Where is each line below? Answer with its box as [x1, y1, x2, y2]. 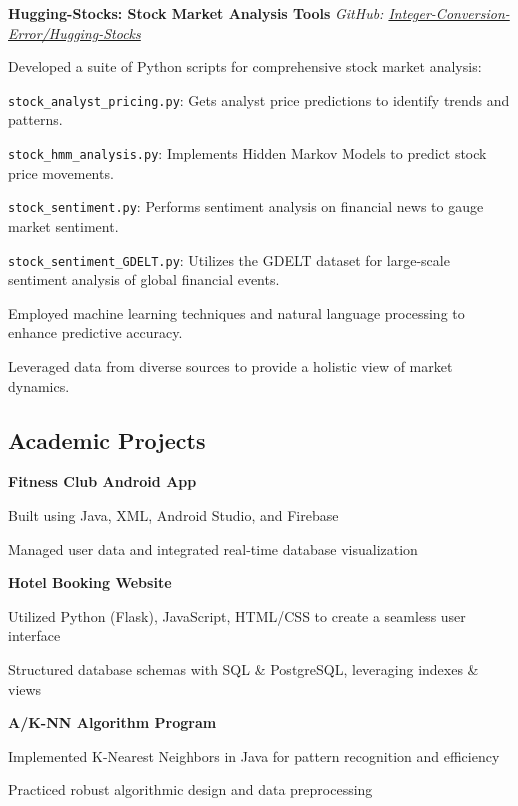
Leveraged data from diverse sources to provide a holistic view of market [8, 355, 453, 376]
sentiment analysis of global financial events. [8, 269, 280, 290]
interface [8, 625, 61, 646]
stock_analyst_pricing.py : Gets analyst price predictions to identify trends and [8, 89, 510, 110]
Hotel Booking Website [8, 572, 172, 593]
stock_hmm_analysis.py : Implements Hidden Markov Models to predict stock [8, 143, 487, 164]
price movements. [8, 162, 114, 183]
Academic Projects [8, 424, 206, 455]
